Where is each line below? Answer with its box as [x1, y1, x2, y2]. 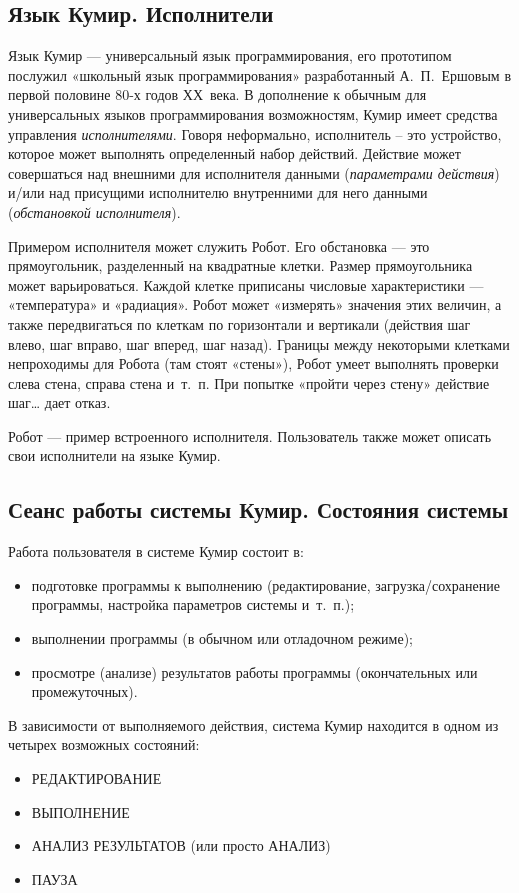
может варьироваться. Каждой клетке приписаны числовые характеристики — [8, 274, 484, 295]
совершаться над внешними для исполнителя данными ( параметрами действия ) [8, 162, 500, 183]
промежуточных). [31, 681, 138, 702]
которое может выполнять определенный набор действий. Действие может [8, 143, 461, 164]
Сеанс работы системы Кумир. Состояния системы [8, 494, 509, 525]
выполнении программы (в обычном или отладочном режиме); [31, 628, 413, 649]
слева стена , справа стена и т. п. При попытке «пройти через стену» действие [8, 372, 490, 393]
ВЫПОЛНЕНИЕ [31, 801, 130, 822]
